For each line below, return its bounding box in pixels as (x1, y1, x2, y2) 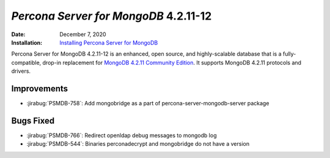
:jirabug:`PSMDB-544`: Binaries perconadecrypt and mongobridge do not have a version (26, 140, 250, 148)
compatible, (11, 59, 42, 66)
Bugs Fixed (11, 115, 55, 126)
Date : (11, 31, 26, 38)
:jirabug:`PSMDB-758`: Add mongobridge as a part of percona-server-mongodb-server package (26, 100, 269, 107)
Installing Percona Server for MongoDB (59, 39, 158, 46)
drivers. (11, 67, 31, 75)
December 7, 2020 (59, 31, 106, 38)
